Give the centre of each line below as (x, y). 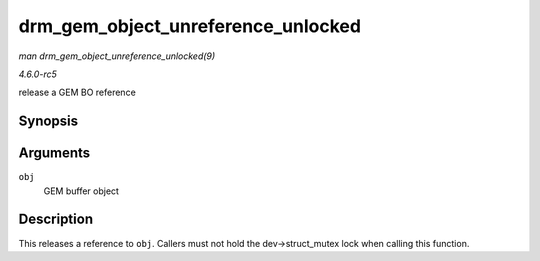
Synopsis (48, 121)
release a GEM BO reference (77, 92)
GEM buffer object (81, 191)
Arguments (54, 153)
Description (56, 219)
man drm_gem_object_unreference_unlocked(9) (117, 56)
